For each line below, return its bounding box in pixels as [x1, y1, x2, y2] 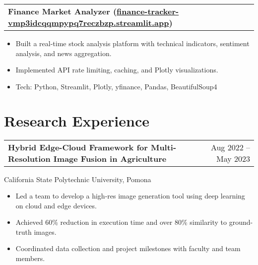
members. [15, 253, 45, 264]
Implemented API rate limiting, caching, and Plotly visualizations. [15, 65, 218, 75]
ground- [229, 217, 253, 227]
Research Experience [4, 110, 149, 131]
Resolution [8, 152, 51, 164]
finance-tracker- [117, 5, 179, 17]
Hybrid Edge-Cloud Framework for [8, 141, 148, 153]
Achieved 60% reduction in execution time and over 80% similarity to [15, 217, 227, 227]
